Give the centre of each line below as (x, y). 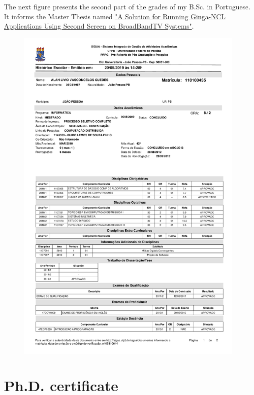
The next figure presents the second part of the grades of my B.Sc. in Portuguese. (127, 6)
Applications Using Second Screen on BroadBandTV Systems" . (99, 26)
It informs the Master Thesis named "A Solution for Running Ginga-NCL (115, 16)
